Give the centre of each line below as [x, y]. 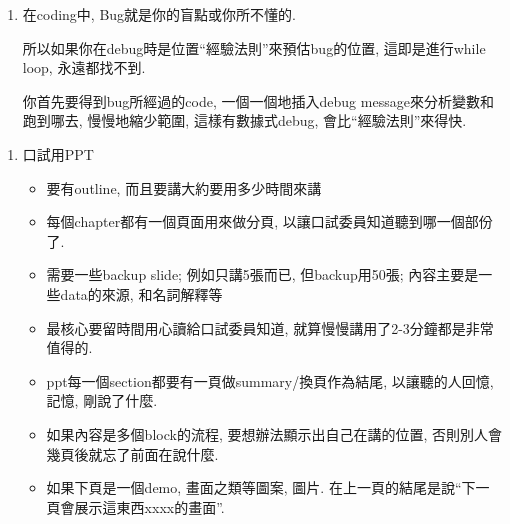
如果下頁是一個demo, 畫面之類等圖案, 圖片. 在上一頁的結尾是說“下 [261, 487]
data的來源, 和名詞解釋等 [141, 293]
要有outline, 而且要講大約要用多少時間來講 [184, 187]
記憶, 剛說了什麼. [102, 400]
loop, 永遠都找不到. [84, 67]
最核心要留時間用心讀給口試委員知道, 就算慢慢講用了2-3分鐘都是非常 [270, 327]
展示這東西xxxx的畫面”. [149, 506]
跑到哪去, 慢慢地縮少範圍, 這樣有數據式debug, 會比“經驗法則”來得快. [244, 120]
